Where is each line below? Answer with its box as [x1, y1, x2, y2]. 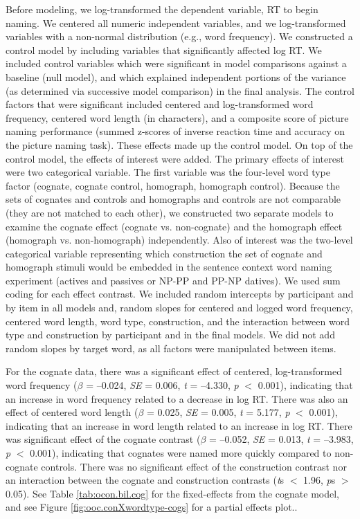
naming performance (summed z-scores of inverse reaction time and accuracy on [6, 124, 345, 138]
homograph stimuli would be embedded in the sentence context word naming [6, 259, 332, 274]
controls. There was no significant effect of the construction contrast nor [41, 459, 347, 473]
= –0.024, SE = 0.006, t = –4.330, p [86, 378, 239, 392]
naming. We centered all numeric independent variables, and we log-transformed [6, 15, 346, 30]
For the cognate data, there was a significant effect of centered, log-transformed [6, 364, 342, 379]
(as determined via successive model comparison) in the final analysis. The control [6, 83, 354, 98]
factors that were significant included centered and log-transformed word [6, 97, 314, 111]
